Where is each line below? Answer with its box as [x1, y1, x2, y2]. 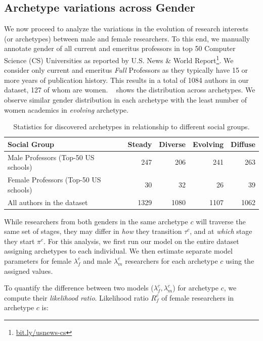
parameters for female [4, 255, 72, 266]
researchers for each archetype [125, 255, 218, 266]
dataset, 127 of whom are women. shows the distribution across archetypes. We [4, 84, 255, 95]
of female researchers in [161, 292, 234, 303]
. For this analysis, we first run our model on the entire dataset [43, 235, 239, 246]
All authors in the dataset [8, 197, 88, 207]
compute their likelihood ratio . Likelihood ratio [4, 292, 149, 303]
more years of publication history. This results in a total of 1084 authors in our [4, 74, 249, 85]
